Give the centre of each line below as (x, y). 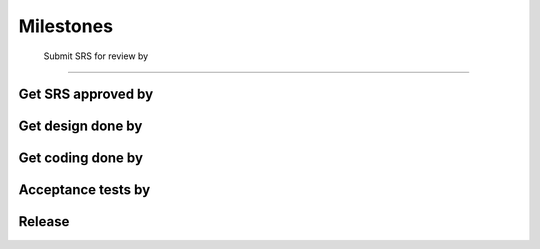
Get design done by (80, 126)
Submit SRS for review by (96, 56)
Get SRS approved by (86, 94)
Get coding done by (81, 158)
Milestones (66, 26)
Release (44, 221)
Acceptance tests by (84, 190)
